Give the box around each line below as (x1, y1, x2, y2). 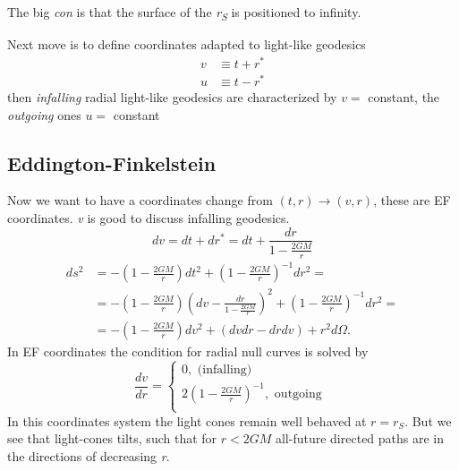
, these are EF (373, 191, 451, 210)
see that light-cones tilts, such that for (7, 429, 217, 448)
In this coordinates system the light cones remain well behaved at (7, 411, 367, 430)
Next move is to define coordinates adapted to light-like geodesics (7, 35, 366, 54)
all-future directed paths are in (275, 429, 445, 448)
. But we (404, 411, 452, 430)
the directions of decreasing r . (7, 446, 170, 465)
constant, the (368, 87, 440, 106)
